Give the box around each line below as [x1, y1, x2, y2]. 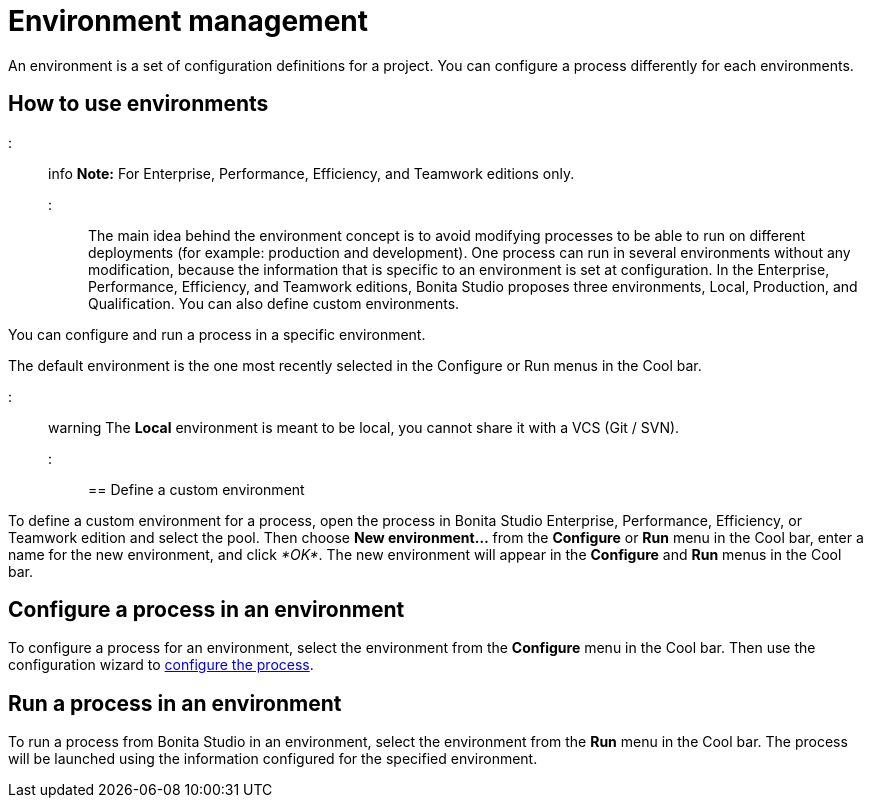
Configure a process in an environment [8, 597, 405, 623]
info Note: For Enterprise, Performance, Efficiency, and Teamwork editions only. [48, 164, 575, 182]
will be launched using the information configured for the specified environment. [8, 750, 538, 768]
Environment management [8, 4, 368, 38]
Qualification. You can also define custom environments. [88, 294, 460, 312]
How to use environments [8, 91, 269, 117]
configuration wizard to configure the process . [8, 656, 314, 674]
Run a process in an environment [8, 690, 342, 716]
